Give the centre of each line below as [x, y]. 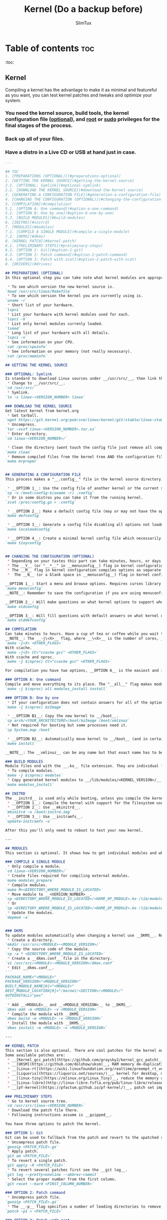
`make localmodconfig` [29, 529]
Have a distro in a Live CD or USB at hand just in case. [71, 152]
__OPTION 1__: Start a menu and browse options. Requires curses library [83, 584]
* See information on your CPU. [41, 342]
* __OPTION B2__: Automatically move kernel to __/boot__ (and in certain [86, 739]
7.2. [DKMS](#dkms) [25, 236]
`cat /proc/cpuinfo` [27, 347]
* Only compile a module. [34, 867]
